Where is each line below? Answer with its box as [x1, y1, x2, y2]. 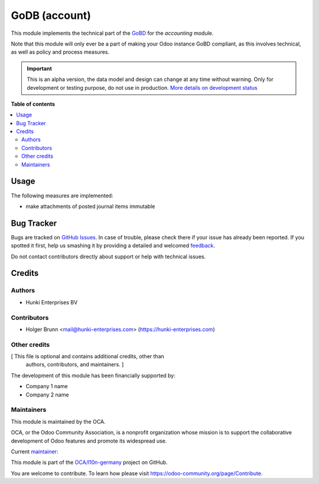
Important [27, 65, 53, 72]
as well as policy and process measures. [11, 48, 109, 56]
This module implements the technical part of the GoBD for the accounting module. [11, 30, 214, 37]
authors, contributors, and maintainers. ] [25, 361, 124, 368]
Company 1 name [25, 383, 68, 390]
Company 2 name [25, 391, 69, 398]
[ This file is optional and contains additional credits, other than [11, 353, 165, 360]
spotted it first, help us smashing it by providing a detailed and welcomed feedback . [11, 242, 216, 249]
